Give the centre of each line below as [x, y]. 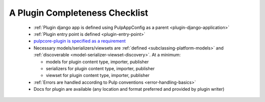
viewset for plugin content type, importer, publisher [98, 76]
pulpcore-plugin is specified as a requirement [80, 41]
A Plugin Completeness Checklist [79, 13]
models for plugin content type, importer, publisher [97, 62]
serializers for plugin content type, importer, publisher [100, 68]
